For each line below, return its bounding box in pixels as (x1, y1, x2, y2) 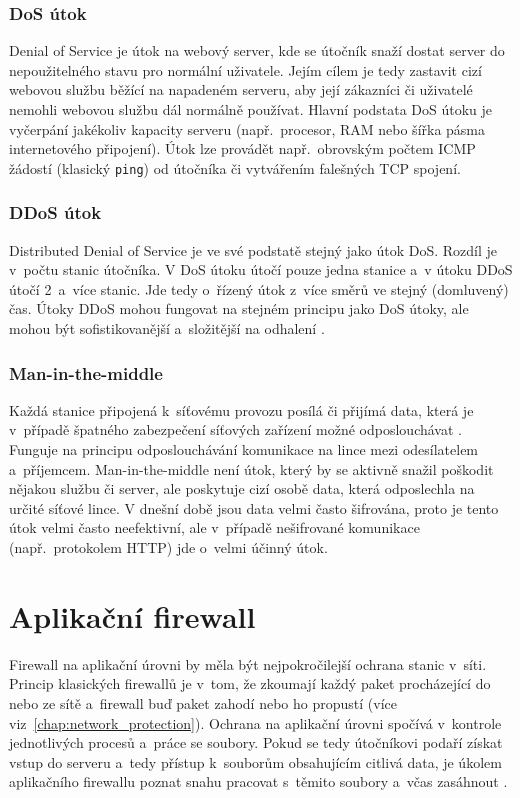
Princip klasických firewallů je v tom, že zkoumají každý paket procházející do (9, 673, 491, 694)
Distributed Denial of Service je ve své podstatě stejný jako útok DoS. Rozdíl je (9, 239, 498, 260)
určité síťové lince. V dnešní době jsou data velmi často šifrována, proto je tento (9, 497, 499, 518)
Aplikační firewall (9, 595, 256, 636)
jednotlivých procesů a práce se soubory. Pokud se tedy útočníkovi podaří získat (9, 732, 503, 753)
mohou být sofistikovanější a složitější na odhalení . (9, 318, 325, 339)
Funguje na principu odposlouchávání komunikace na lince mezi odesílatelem (9, 439, 479, 460)
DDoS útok (9, 200, 102, 225)
